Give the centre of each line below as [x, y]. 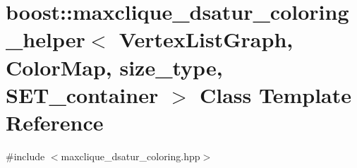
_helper [46, 39]
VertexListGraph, [206, 39]
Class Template [276, 94]
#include [25, 156]
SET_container [82, 94]
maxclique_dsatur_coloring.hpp [131, 156]
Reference [55, 122]
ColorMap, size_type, [114, 67]
